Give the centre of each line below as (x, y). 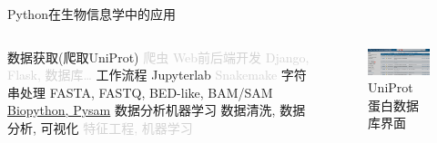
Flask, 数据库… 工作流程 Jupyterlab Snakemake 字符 (157, 75)
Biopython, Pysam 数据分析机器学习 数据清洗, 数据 (157, 110)
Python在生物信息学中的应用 (91, 14)
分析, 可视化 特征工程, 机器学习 (100, 127)
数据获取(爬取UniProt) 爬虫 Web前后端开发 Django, (158, 57)
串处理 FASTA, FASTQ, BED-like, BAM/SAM (140, 92)
